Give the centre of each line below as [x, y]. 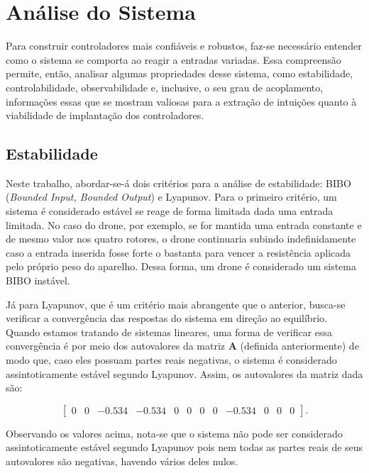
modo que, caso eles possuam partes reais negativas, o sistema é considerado [171, 360]
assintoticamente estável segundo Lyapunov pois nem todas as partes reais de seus [184, 447]
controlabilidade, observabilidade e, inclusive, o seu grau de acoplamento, [165, 87]
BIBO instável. [38, 280]
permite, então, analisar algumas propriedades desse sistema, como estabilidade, [180, 73]
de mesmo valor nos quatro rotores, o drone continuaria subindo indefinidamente [181, 239]
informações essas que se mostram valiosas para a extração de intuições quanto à [181, 101]
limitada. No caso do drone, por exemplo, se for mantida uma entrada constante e [184, 224]
